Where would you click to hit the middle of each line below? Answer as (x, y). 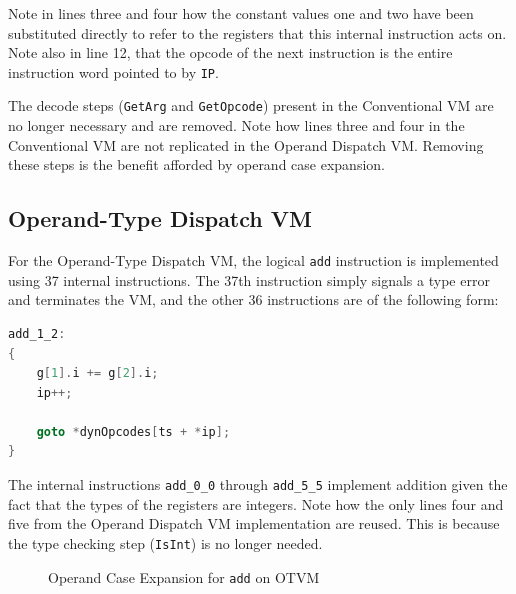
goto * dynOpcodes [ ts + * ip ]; (133, 431)
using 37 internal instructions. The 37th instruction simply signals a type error (249, 279)
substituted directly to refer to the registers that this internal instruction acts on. (257, 32)
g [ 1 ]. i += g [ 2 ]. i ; (97, 373)
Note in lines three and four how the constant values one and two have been (241, 13)
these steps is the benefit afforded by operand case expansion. (196, 164)
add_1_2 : (37, 333)
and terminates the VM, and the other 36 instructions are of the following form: (253, 299)
